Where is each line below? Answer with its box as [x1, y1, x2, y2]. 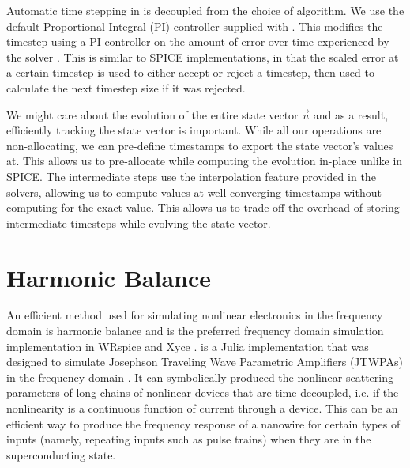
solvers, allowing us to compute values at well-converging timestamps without [6, 183, 382, 200]
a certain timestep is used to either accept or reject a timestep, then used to [6, 64, 374, 81]
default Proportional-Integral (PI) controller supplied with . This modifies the [6, 17, 383, 34]
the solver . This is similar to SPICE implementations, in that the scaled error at [6, 48, 399, 65]
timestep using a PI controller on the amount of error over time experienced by [6, 33, 389, 50]
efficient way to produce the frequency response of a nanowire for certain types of [6, 415, 401, 432]
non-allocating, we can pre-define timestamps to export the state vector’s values [6, 137, 393, 153]
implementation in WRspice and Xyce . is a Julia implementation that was [6, 338, 369, 354]
